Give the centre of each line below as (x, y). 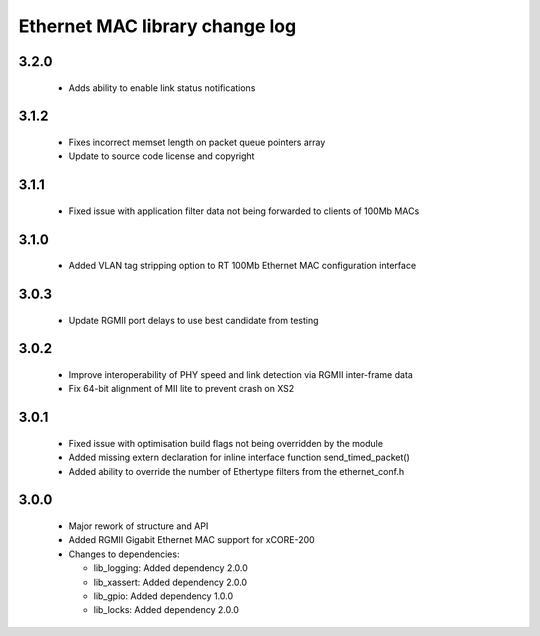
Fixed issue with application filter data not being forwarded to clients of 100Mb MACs (244, 211)
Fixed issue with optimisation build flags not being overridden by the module (226, 443)
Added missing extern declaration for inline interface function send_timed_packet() (239, 457)
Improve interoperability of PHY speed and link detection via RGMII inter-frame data (241, 374)
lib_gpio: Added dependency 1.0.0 (163, 596)
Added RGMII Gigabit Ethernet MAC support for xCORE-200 (191, 540)
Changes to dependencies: (124, 554)
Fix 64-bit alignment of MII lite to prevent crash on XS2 (181, 389)
